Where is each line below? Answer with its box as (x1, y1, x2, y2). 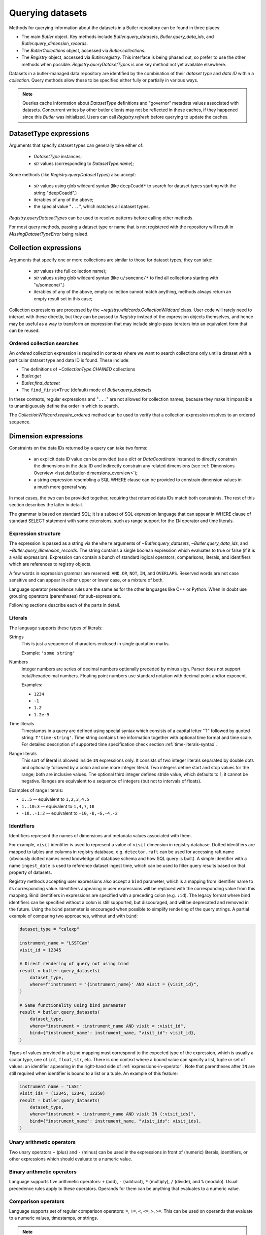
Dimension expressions (9, 432, 83, 440)
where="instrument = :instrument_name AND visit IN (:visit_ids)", (30, 1111, 197, 1117)
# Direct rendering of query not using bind (19, 961, 129, 967)
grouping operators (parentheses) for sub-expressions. (9, 593, 122, 599)
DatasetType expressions (9, 129, 90, 138)
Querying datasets (9, 7, 87, 18)
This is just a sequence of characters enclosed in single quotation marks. (21, 641, 170, 647)
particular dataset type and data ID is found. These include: (9, 357, 130, 363)
